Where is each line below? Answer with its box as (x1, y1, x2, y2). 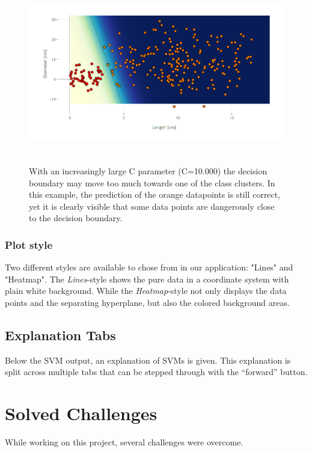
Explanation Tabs (5, 325, 116, 344)
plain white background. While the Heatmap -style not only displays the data (5, 284, 287, 297)
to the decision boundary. (29, 212, 123, 224)
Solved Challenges (5, 401, 158, 426)
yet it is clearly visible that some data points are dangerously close (29, 200, 275, 212)
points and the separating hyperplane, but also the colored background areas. (5, 296, 290, 308)
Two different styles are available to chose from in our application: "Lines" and (5, 261, 293, 273)
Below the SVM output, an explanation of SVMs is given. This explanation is (5, 353, 291, 366)
